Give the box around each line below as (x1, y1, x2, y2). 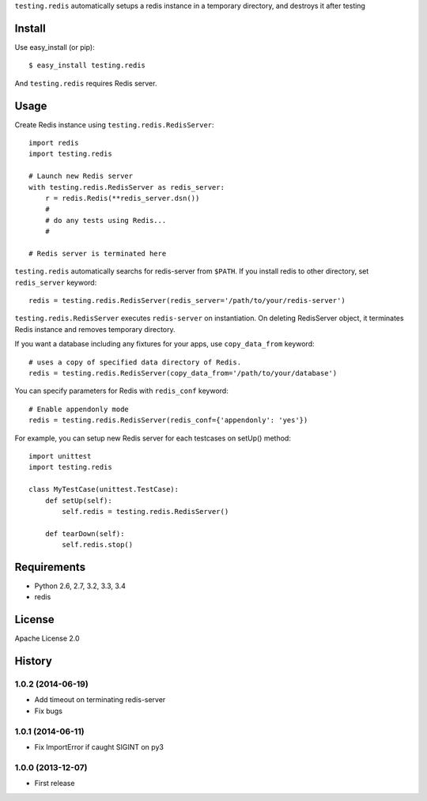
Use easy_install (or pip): (14, 42, 95, 51)
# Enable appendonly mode (28, 404, 130, 414)
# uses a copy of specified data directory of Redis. (28, 357, 241, 367)
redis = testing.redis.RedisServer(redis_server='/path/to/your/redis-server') (28, 297, 346, 305)
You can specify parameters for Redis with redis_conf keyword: (14, 386, 229, 395)
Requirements (14, 560, 86, 573)
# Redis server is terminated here (28, 249, 167, 258)
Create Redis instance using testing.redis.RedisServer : (14, 119, 214, 130)
